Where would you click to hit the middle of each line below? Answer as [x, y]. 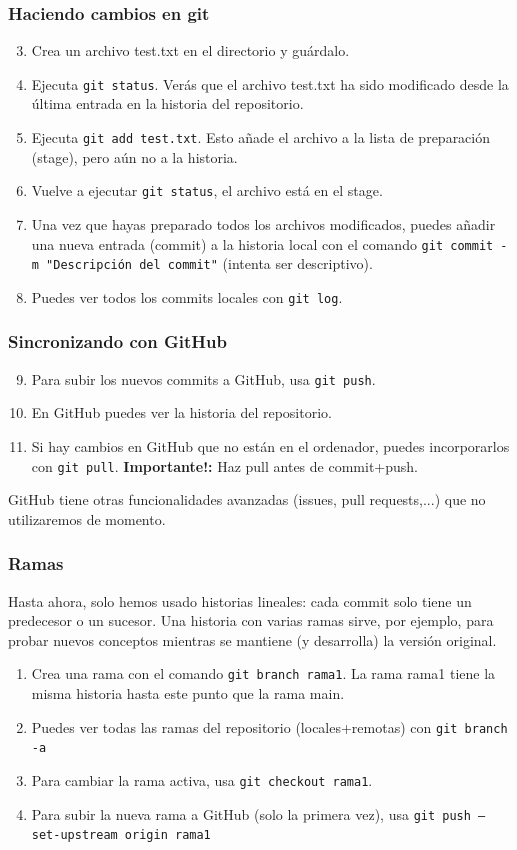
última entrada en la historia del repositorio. [167, 103]
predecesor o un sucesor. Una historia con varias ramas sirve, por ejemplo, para [251, 620]
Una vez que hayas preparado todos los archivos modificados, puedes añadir [263, 223]
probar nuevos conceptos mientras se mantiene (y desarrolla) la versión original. [252, 639]
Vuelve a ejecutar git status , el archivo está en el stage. [207, 190]
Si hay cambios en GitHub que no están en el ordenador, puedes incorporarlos [270, 446]
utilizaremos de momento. [87, 518]
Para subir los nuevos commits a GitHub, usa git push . [203, 378]
